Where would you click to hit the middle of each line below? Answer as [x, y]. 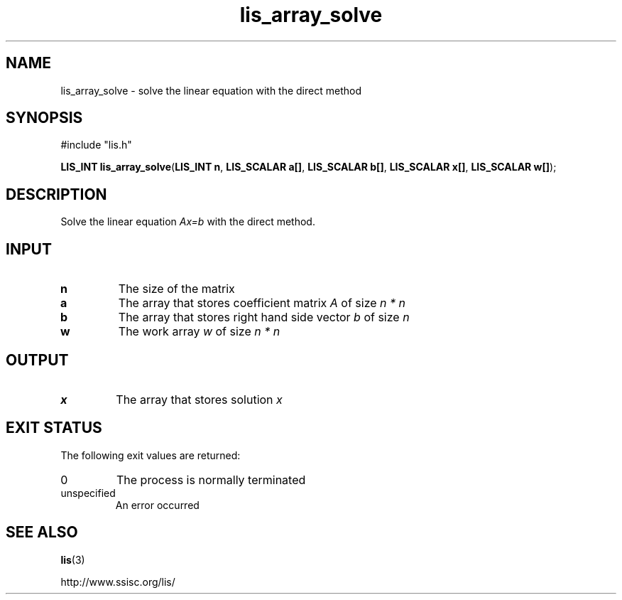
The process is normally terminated [211, 480]
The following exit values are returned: [151, 455]
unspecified [88, 493]
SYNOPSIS [44, 118]
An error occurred [157, 505]
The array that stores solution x [199, 399]
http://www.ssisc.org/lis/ [118, 582]
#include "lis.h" [96, 145]
